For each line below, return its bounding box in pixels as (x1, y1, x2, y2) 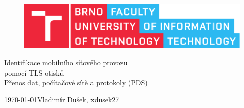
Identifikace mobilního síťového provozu (4, 57, 128, 67)
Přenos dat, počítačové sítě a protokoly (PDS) (4, 77, 148, 88)
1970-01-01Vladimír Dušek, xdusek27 (4, 94, 119, 104)
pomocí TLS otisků (4, 67, 64, 78)
